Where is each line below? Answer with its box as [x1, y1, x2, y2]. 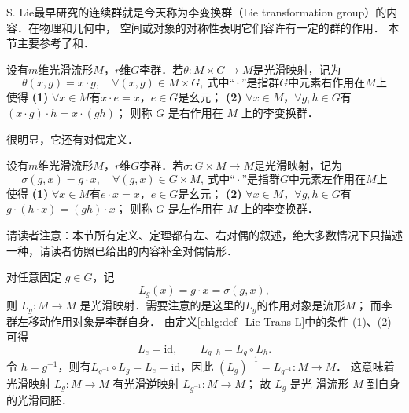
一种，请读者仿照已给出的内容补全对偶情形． [6, 242, 238, 258]
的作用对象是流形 [256, 297, 345, 313]
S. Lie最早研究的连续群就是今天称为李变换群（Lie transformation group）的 [6, 4, 387, 20]
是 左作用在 [168, 200, 223, 217]
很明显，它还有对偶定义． [6, 130, 138, 147]
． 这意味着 [336, 357, 395, 374]
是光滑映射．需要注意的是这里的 [79, 297, 245, 313]
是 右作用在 [168, 104, 223, 120]
